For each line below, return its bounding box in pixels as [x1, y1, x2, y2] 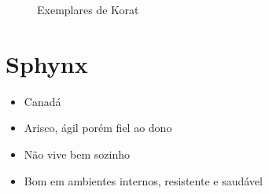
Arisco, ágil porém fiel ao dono [24, 119, 172, 136]
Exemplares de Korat [37, 2, 139, 17]
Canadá [24, 93, 61, 109]
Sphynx [6, 47, 88, 79]
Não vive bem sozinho [24, 145, 131, 162]
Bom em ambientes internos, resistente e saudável [24, 172, 263, 189]
